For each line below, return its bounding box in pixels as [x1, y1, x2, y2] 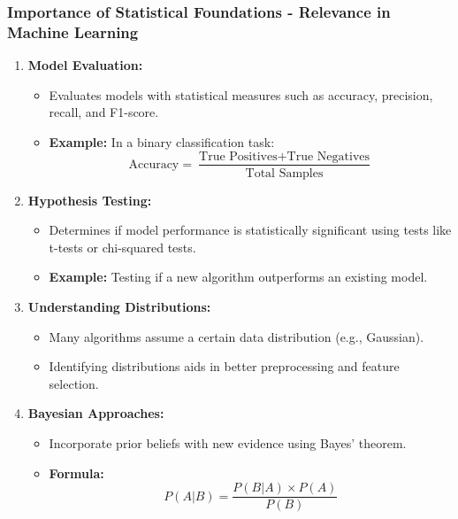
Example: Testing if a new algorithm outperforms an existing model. [49, 267, 428, 286]
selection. [49, 374, 99, 392]
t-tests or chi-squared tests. [49, 237, 196, 256]
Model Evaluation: [27, 56, 143, 74]
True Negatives [286, 150, 370, 163]
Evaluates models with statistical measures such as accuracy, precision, [49, 85, 433, 104]
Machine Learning [7, 20, 139, 43]
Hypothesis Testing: [27, 190, 152, 209]
